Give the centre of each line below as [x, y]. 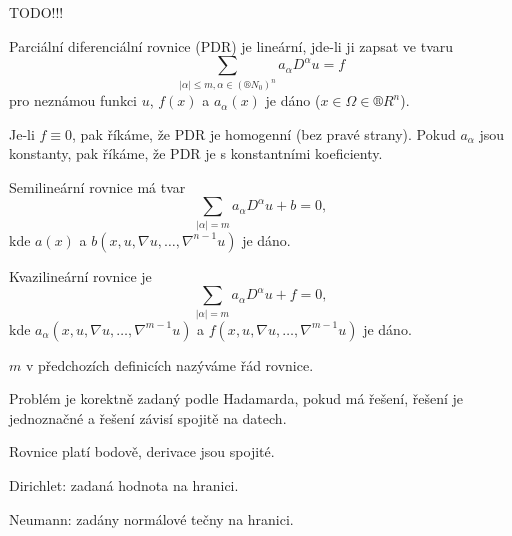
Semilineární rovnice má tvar [97, 186]
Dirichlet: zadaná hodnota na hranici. [124, 485]
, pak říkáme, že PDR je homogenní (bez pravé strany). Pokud [264, 133]
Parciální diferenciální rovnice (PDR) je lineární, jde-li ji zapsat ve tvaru [231, 45]
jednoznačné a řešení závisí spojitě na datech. [148, 417]
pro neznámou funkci [73, 100]
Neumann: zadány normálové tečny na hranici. [151, 518]
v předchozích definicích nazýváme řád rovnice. [169, 364]
